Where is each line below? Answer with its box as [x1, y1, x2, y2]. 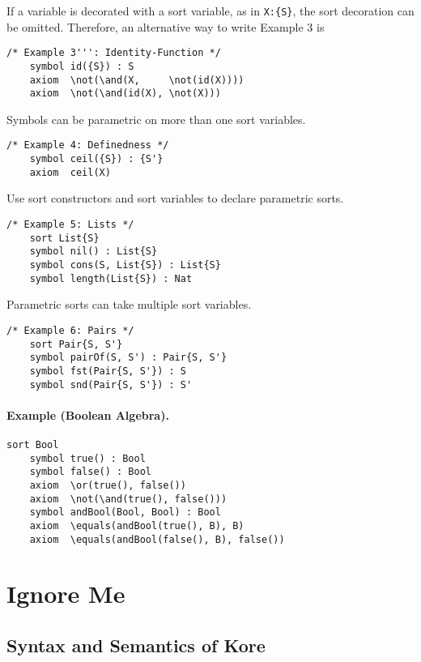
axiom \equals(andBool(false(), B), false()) [29, 533, 285, 545]
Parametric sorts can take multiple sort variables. [6, 296, 252, 313]
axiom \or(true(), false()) [29, 479, 186, 491]
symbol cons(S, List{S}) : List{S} [29, 259, 221, 271]
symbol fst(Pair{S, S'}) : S [29, 365, 186, 377]
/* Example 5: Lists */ [6, 219, 134, 231]
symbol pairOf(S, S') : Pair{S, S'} [29, 352, 228, 364]
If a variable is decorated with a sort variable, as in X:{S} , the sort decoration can [6, 2, 415, 19]
